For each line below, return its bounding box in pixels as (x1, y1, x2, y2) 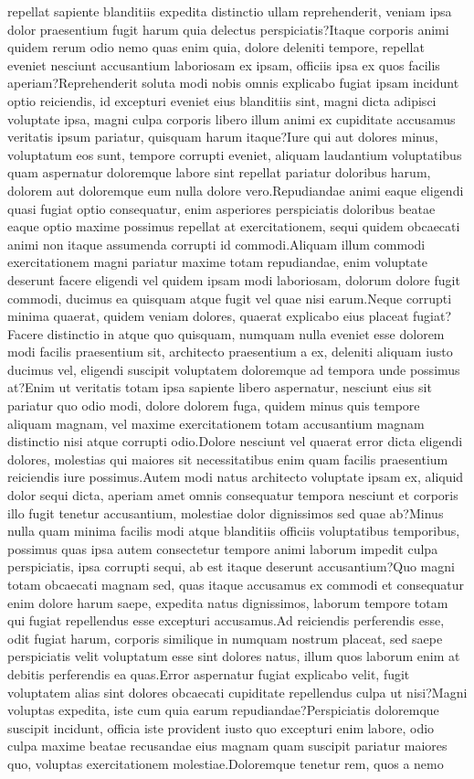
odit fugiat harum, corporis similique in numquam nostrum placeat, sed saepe (7, 628, 443, 647)
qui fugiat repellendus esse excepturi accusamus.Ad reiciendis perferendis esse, (7, 611, 445, 630)
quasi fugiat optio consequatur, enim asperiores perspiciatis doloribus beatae (7, 198, 436, 218)
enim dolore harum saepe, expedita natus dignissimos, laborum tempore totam (7, 592, 448, 612)
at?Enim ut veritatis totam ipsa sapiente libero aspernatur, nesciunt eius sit (7, 378, 432, 397)
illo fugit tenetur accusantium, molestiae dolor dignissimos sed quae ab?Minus (7, 503, 444, 522)
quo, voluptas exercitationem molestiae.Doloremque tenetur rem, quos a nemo (7, 753, 444, 773)
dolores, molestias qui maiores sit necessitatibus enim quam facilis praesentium (7, 449, 448, 468)
